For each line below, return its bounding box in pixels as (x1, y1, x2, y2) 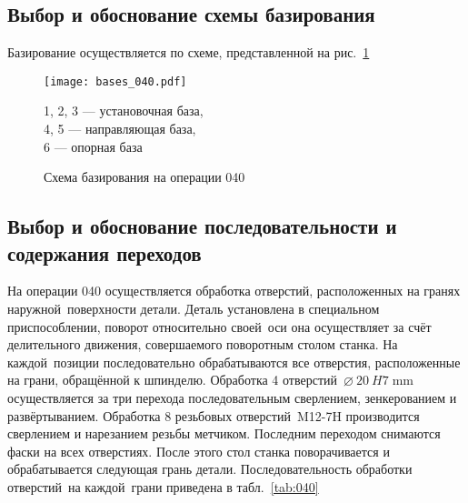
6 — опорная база (44, 136, 143, 156)
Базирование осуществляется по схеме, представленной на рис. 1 (7, 43, 370, 62)
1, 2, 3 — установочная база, (44, 101, 204, 120)
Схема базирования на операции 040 (44, 167, 245, 186)
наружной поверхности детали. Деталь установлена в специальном (7, 299, 380, 318)
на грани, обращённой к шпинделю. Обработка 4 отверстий (7, 370, 338, 389)
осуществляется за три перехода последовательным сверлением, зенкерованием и (7, 387, 457, 407)
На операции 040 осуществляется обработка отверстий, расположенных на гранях (7, 281, 461, 300)
